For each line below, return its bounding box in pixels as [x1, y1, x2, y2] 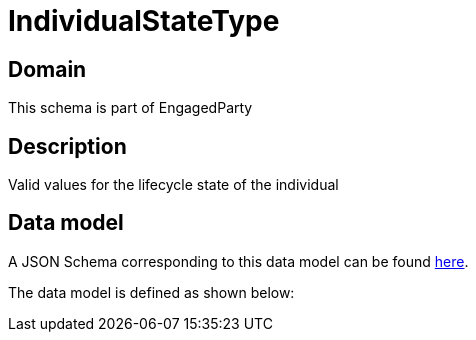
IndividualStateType [8, 4, 280, 38]
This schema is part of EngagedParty [8, 99, 253, 117]
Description [8, 133, 127, 159]
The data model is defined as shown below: [8, 283, 295, 301]
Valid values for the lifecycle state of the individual [8, 176, 339, 194]
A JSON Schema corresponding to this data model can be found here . [8, 252, 469, 270]
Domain [8, 56, 87, 82]
